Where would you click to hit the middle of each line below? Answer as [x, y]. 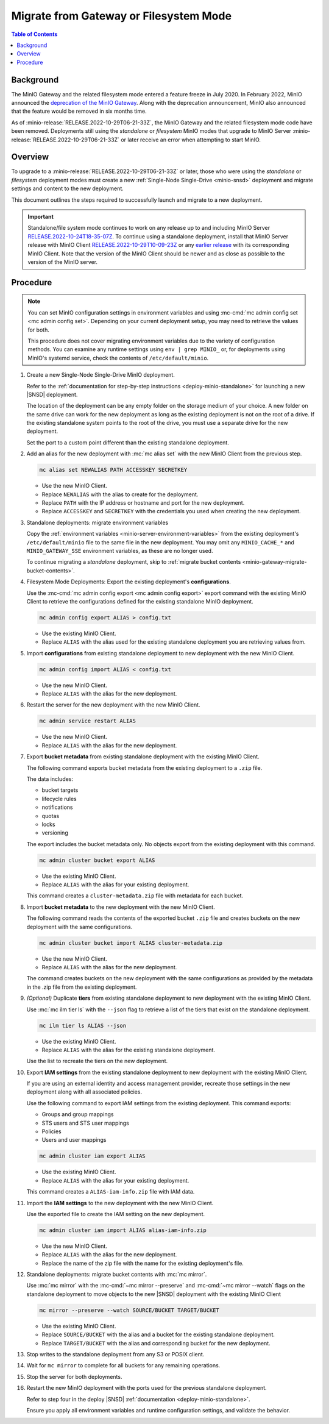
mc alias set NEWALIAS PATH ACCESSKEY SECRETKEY [113, 470]
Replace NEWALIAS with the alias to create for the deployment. [120, 494]
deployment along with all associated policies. [84, 1092]
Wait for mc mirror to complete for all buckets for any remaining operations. [123, 1365]
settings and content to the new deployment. [68, 188]
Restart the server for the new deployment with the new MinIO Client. [113, 705]
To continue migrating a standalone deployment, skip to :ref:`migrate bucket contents [134, 562]
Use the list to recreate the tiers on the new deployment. [97, 1061]
